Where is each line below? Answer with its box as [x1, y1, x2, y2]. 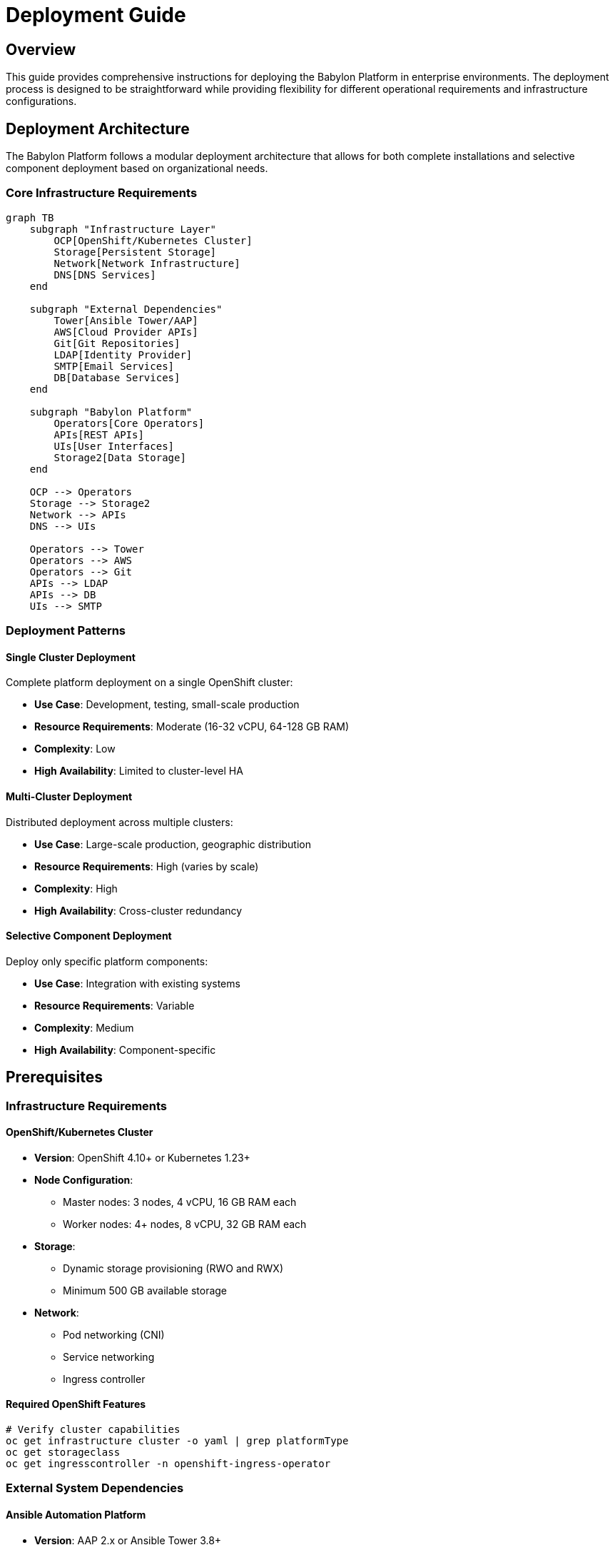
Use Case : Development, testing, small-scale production [34, 698, 300, 711]
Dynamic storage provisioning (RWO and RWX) [63, 1262, 284, 1274]
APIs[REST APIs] [54, 428, 144, 441]
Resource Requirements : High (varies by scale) [34, 860, 259, 872]
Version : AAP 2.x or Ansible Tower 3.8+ [34, 1534, 222, 1546]
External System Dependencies [6, 1481, 184, 1496]
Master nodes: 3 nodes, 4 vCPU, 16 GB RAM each [63, 1195, 297, 1208]
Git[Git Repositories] [54, 337, 181, 349]
